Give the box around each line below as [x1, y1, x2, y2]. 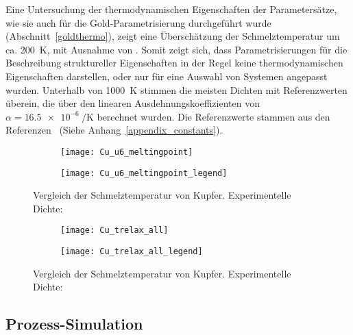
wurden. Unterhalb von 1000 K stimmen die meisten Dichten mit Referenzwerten [5, 82, 348, 97]
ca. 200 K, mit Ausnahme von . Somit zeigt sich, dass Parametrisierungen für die [5, 42, 348, 56]
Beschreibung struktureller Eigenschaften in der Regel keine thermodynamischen [5, 55, 343, 70]
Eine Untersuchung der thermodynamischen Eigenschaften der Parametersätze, [5, 2, 337, 16]
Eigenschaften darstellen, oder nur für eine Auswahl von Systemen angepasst [5, 69, 328, 83]
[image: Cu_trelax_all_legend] [60, 247, 203, 257]
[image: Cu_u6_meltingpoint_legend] [60, 168, 228, 178]
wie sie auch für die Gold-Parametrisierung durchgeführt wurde [5, 15, 271, 29]
